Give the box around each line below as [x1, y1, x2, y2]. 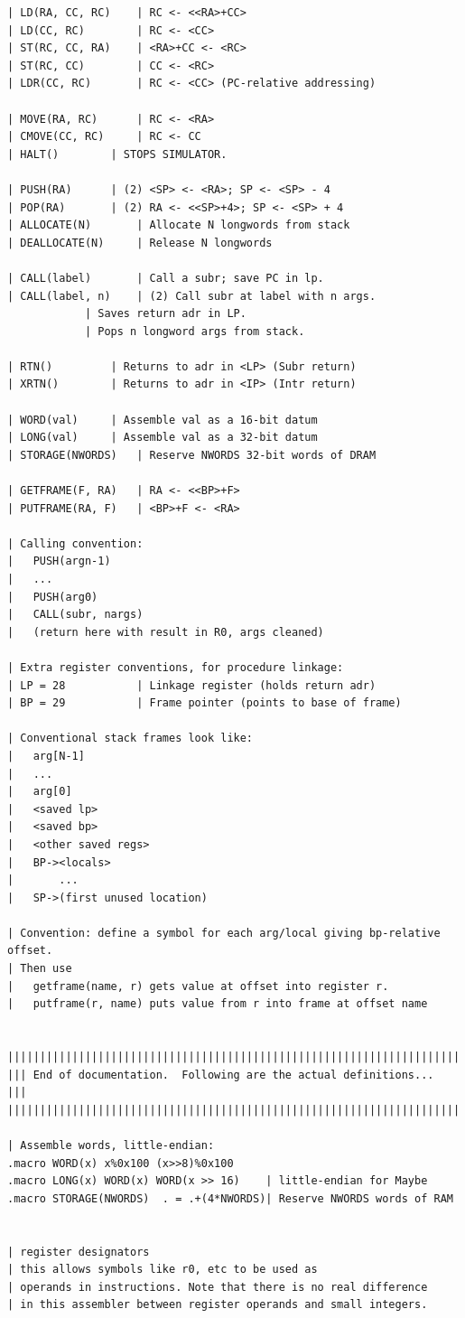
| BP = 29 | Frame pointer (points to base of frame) [7, 696, 402, 710]
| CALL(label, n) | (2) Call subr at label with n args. [7, 289, 377, 303]
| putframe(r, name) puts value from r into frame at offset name [7, 997, 428, 1011]
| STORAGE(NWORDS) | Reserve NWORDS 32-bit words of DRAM [7, 448, 377, 462]
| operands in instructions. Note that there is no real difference [7, 1280, 428, 1294]
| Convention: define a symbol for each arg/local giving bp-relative [7, 926, 441, 939]
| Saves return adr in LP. [84, 307, 246, 321]
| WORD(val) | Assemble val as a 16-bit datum [7, 413, 318, 426]
